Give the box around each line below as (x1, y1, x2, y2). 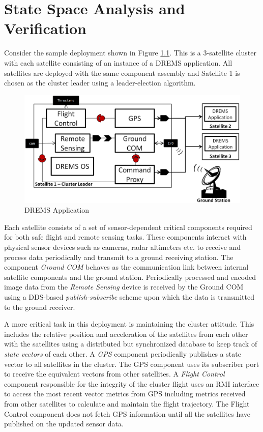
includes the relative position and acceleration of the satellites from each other (4, 328, 248, 339)
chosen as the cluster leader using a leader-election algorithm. (4, 77, 196, 88)
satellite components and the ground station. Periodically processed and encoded (4, 271, 256, 282)
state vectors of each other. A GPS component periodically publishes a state (4, 349, 241, 359)
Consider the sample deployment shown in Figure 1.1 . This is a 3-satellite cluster (4, 47, 256, 58)
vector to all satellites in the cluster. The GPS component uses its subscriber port (4, 358, 259, 369)
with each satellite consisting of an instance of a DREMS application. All (4, 57, 232, 68)
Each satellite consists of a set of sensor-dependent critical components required (4, 221, 252, 232)
